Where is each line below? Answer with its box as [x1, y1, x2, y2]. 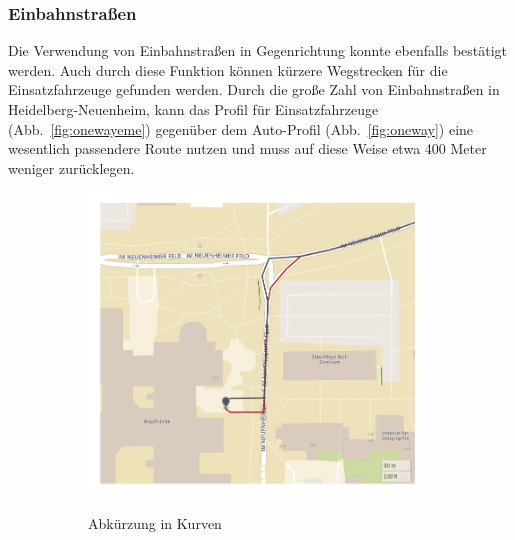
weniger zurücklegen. [8, 157, 135, 178]
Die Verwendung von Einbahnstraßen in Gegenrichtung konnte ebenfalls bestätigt [8, 40, 508, 61]
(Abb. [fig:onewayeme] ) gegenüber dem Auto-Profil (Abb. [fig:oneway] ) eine [8, 118, 474, 139]
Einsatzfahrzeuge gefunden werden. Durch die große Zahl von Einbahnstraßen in [8, 79, 500, 100]
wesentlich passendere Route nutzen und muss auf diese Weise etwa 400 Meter [8, 138, 487, 159]
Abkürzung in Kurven [88, 512, 222, 533]
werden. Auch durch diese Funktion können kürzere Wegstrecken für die [8, 59, 448, 80]
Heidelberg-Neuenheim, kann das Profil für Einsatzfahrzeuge [8, 99, 379, 119]
